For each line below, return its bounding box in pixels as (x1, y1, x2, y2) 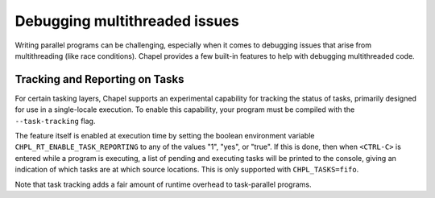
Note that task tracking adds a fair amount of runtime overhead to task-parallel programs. (14, 179, 312, 189)
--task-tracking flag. (14, 116, 96, 126)
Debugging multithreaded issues (14, 12, 239, 30)
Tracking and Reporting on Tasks (14, 72, 184, 86)
